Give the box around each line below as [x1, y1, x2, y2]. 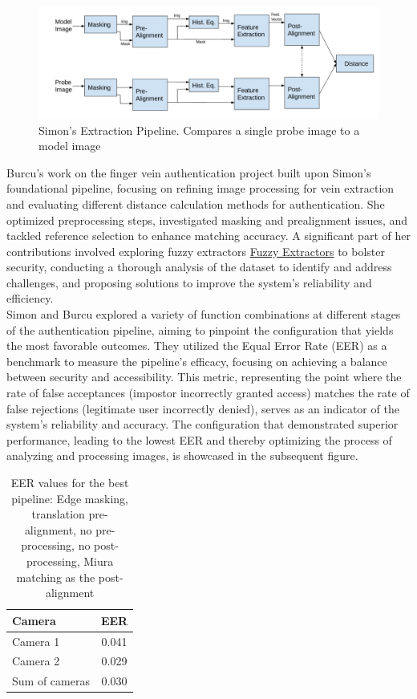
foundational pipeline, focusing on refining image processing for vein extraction [6, 180, 395, 197]
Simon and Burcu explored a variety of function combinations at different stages [6, 306, 401, 323]
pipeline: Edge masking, [11, 490, 128, 506]
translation [31, 506, 85, 522]
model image [38, 137, 101, 154]
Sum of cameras [12, 673, 90, 689]
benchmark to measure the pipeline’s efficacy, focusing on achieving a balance [6, 352, 387, 369]
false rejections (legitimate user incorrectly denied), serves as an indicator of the [6, 400, 399, 417]
